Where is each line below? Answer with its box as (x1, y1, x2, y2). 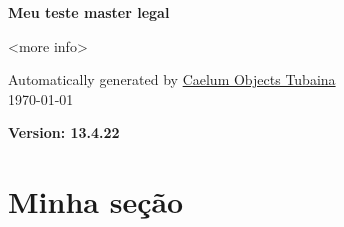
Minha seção (8, 181, 184, 222)
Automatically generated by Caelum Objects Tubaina (8, 69, 336, 90)
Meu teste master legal (8, 2, 170, 22)
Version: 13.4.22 (8, 122, 120, 143)
